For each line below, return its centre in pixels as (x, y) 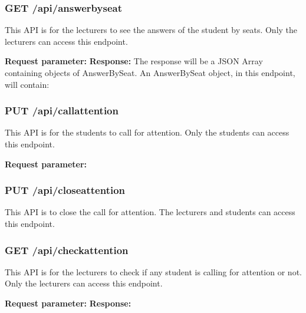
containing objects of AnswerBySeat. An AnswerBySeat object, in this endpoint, (150, 73)
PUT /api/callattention (62, 111)
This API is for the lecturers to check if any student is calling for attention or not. (153, 271)
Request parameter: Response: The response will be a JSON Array (134, 61)
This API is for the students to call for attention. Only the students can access (147, 132)
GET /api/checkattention (67, 250)
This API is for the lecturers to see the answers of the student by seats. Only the (151, 30)
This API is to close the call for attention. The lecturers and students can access (150, 212)
